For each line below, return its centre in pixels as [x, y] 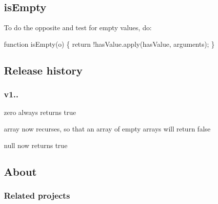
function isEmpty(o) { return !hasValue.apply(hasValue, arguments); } [109, 44]
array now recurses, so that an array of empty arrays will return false [107, 128]
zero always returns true [40, 112]
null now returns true [36, 145]
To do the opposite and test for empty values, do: [78, 28]
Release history [43, 70]
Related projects [37, 195]
